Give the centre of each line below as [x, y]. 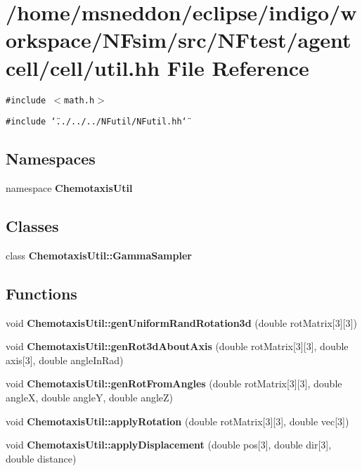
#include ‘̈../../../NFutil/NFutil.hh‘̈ [96, 122]
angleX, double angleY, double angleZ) [90, 397]
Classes [32, 226]
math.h [79, 100]
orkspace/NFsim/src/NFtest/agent [179, 40]
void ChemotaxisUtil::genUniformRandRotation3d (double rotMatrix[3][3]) [181, 322]
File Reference [238, 67]
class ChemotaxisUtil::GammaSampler [99, 255]
